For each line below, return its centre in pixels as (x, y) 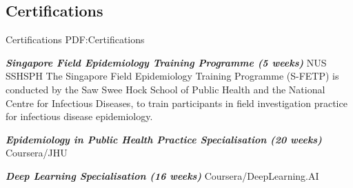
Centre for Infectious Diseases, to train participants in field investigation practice (176, 103)
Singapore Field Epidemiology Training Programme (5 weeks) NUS (166, 62)
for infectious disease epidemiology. (79, 116)
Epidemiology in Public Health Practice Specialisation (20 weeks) (164, 139)
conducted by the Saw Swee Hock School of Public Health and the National (165, 89)
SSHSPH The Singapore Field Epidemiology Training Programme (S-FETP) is (172, 76)
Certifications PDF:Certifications (75, 39)
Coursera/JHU (37, 153)
